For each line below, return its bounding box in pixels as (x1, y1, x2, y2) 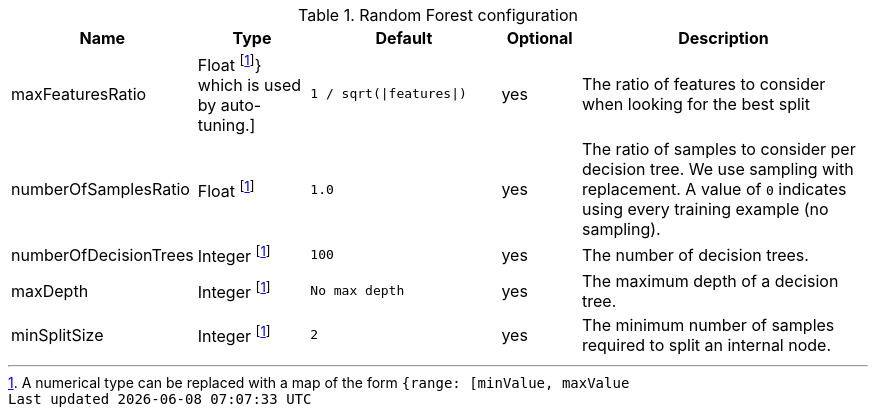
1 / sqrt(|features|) (310, 86, 467, 102)
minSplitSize (11, 324, 104, 345)
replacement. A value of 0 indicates (581, 179, 847, 200)
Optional (506, 28, 573, 48)
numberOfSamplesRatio (11, 179, 190, 200)
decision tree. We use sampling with (581, 159, 854, 180)
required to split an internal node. (581, 334, 832, 355)
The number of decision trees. (581, 244, 809, 265)
